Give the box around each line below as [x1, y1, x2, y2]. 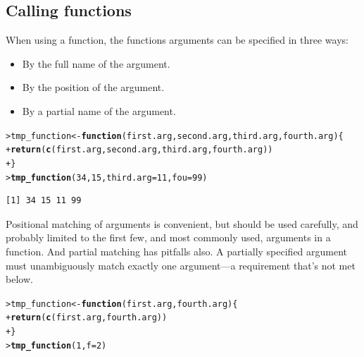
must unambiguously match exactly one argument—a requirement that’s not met [6, 258, 356, 272]
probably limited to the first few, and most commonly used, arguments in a [6, 230, 331, 245]
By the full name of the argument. [22, 56, 170, 71]
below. [6, 272, 33, 286]
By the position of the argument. [22, 80, 165, 95]
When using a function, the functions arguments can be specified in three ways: [6, 32, 349, 47]
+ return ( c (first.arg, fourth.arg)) [6, 313, 168, 323]
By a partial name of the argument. [22, 103, 176, 118]
